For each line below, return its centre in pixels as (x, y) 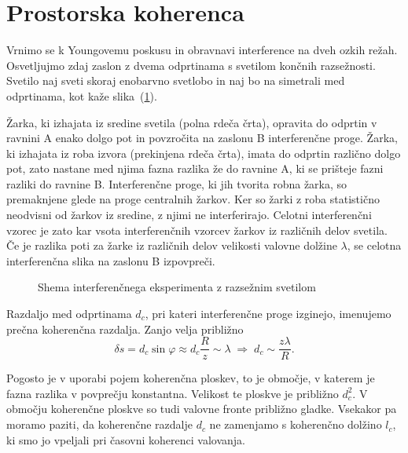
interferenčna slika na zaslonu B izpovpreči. (111, 260)
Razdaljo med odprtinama (69, 314)
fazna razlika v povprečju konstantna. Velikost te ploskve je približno (173, 393)
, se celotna (374, 245)
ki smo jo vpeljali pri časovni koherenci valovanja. (126, 439)
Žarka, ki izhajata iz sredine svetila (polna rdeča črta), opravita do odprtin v (192, 122)
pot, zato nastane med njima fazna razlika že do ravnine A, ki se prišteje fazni (195, 168)
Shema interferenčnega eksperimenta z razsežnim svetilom (177, 287)
